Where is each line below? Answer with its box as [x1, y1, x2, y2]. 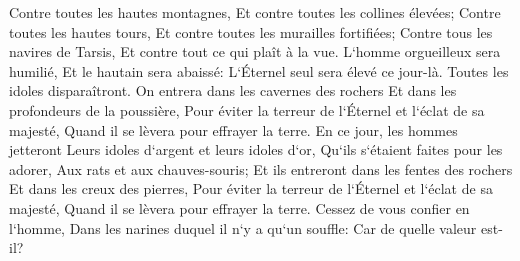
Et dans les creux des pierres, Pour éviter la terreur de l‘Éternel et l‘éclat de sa [9, 178, 493, 199]
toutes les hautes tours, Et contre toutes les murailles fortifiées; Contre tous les [9, 21, 493, 42]
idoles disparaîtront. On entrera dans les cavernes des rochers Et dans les [9, 80, 457, 101]
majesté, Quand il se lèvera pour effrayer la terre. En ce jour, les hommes [9, 119, 458, 140]
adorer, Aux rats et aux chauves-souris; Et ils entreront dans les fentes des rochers [9, 158, 513, 179]
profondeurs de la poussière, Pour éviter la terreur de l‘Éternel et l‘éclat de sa [9, 99, 485, 120]
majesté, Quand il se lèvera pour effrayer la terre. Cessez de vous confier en [9, 197, 470, 218]
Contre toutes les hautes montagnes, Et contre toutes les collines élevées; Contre [9, 2, 501, 22]
